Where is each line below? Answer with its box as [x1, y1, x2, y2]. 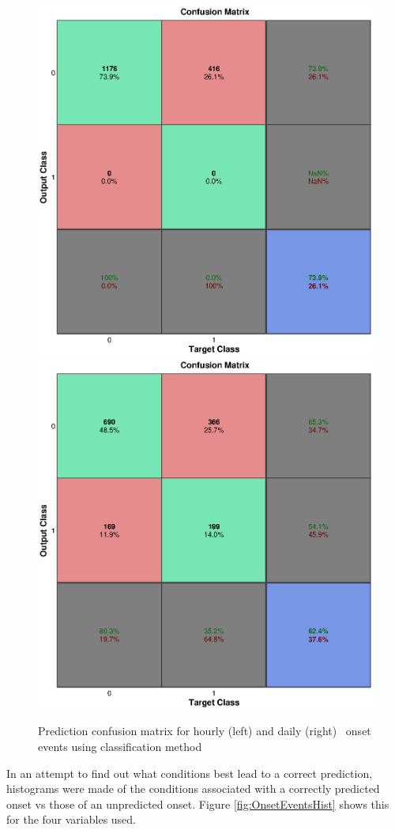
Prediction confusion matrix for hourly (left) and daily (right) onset [38, 722, 371, 739]
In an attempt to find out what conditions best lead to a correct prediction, [6, 764, 373, 781]
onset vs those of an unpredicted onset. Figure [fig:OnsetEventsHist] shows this [6, 795, 389, 812]
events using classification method [38, 738, 202, 755]
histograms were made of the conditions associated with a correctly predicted [6, 780, 380, 797]
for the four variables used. [6, 811, 137, 828]
